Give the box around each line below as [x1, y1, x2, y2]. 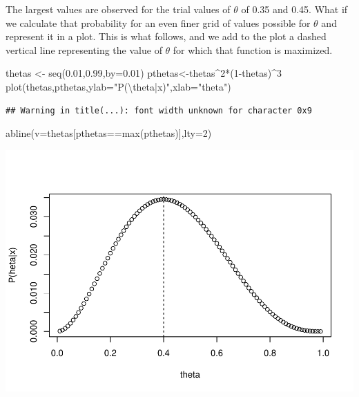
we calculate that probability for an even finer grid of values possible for [6, 15, 311, 30]
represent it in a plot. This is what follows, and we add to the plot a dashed [6, 29, 327, 44]
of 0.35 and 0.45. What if [241, 2, 348, 16]
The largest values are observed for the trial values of [6, 2, 231, 16]
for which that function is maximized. [173, 42, 333, 57]
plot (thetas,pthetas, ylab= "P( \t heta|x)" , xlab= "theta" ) [6, 79, 231, 93]
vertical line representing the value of [6, 42, 162, 57]
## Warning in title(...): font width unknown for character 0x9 [6, 105, 312, 116]
